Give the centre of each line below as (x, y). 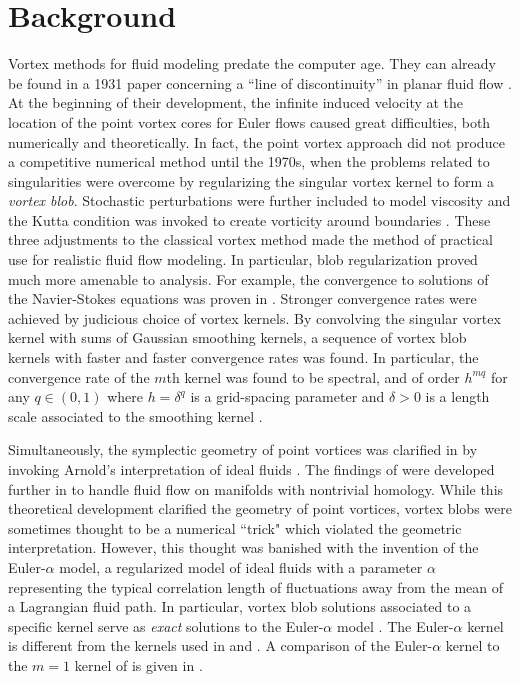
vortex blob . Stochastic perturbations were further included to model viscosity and (259, 200)
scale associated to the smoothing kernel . (135, 415)
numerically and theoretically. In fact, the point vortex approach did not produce (256, 141)
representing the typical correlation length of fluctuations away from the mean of (256, 586)
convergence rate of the (79, 376)
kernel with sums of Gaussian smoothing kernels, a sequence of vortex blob (237, 337)
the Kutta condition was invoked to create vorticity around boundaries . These (249, 219)
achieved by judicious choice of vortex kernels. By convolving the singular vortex (254, 317)
